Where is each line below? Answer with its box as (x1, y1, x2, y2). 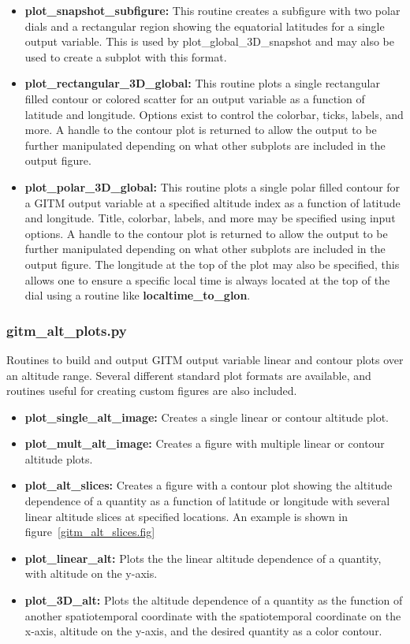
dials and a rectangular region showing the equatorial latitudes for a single (24, 17, 385, 34)
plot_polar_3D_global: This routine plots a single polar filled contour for (24, 178, 401, 195)
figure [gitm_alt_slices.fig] (24, 523, 155, 540)
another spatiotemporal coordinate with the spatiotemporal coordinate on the (24, 607, 401, 624)
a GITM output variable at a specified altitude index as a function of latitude (24, 194, 401, 210)
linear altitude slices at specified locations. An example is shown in (24, 508, 348, 524)
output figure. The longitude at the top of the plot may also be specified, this (24, 255, 400, 272)
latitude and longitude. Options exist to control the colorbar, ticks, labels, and (24, 106, 404, 122)
